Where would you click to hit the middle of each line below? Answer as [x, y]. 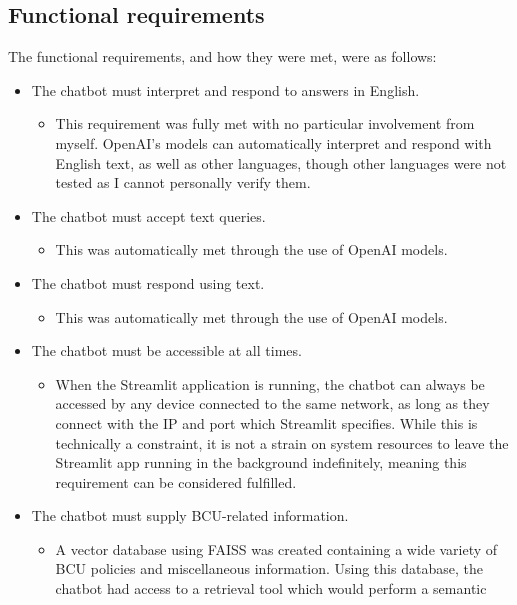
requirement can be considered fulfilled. [176, 481]
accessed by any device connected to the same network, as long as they [272, 403]
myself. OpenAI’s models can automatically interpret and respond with [273, 142]
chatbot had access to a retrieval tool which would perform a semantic [271, 588]
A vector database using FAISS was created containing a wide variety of [276, 548]
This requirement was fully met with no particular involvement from [265, 123]
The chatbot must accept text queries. [148, 215]
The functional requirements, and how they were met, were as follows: [222, 56]
